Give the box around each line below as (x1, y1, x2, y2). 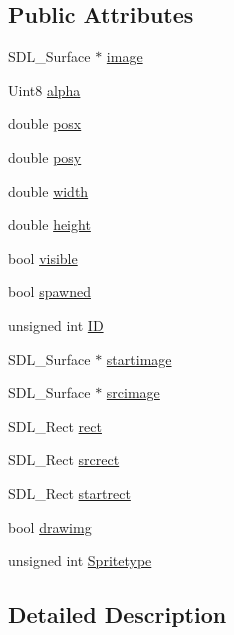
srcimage (106, 382, 160, 403)
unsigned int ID (8, 314, 104, 335)
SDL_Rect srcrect (8, 449, 120, 470)
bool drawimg (8, 516, 92, 537)
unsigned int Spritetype (8, 550, 152, 571)
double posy (8, 146, 82, 167)
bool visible (8, 247, 78, 268)
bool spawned (8, 281, 91, 302)
